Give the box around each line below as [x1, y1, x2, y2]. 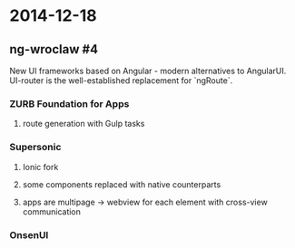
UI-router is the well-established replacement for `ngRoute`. [9, 75, 233, 86]
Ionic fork [22, 161, 59, 172]
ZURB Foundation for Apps [9, 97, 130, 110]
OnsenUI [9, 228, 49, 241]
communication [22, 205, 82, 217]
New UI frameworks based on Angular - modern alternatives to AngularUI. [9, 65, 287, 76]
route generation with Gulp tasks [22, 119, 145, 129]
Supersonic [9, 141, 62, 154]
